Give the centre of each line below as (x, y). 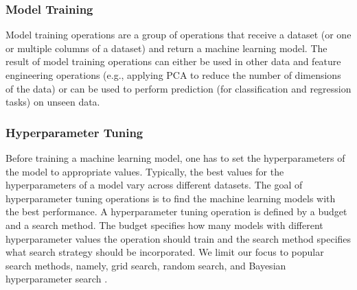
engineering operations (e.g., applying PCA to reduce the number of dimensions (173, 75)
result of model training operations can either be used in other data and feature (173, 61)
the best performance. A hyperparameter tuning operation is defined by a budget (176, 212)
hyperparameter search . (57, 279)
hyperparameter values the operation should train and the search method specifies (178, 238)
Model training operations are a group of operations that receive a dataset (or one (178, 35)
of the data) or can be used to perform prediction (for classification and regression (178, 88)
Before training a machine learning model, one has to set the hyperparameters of (175, 158)
